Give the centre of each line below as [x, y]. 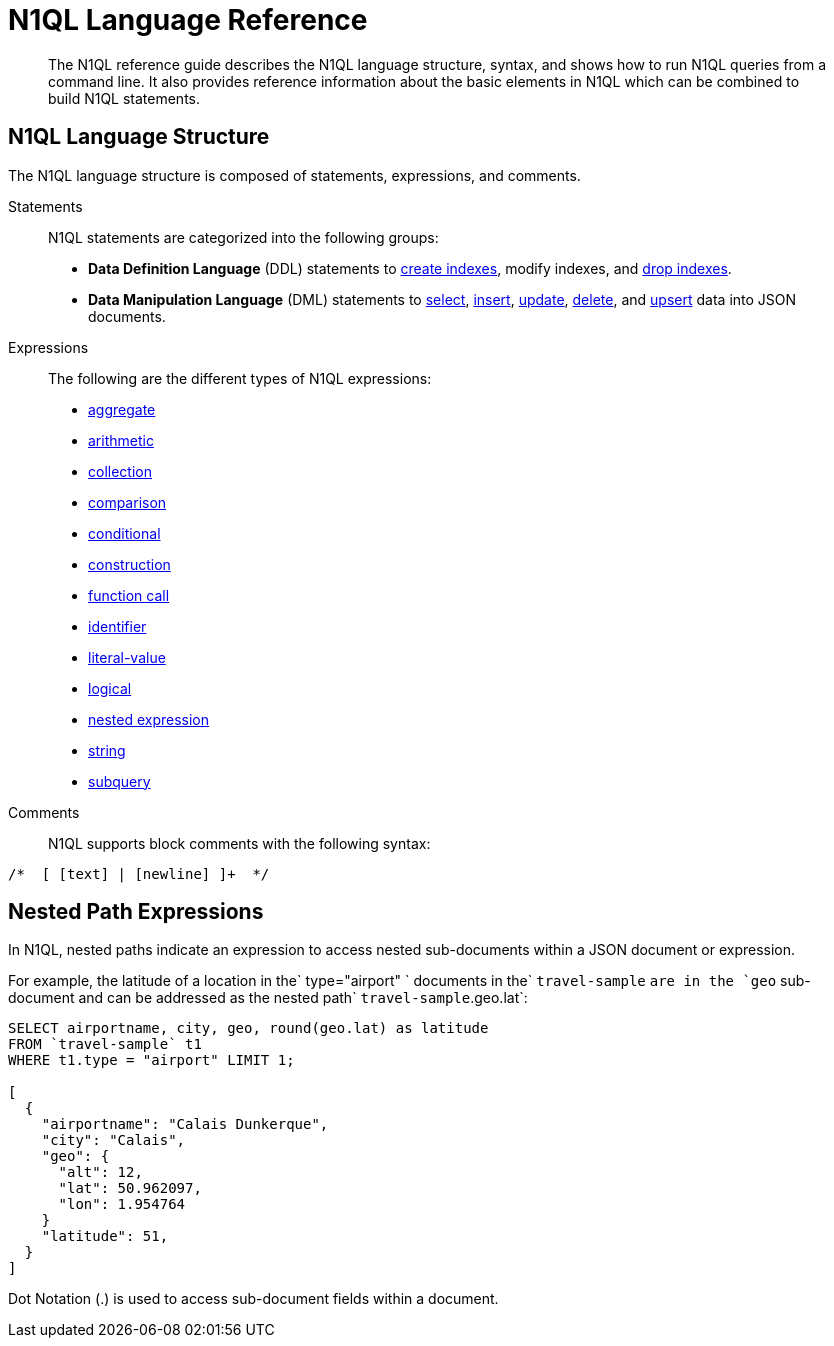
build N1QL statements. [124, 98]
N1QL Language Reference [188, 20]
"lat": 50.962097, [130, 1188]
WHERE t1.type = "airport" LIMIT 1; [151, 1060]
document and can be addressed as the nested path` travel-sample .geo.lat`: [268, 998]
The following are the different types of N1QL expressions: [240, 378]
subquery [119, 781]
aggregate [122, 409]
